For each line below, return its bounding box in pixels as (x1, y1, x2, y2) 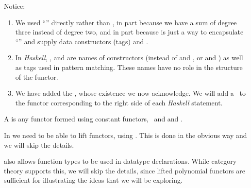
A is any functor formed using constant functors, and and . (4, 114, 183, 124)
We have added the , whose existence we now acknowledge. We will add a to (15, 88, 246, 98)
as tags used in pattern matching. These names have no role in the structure (15, 62, 243, 72)
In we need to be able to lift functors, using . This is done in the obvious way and (4, 130, 247, 140)
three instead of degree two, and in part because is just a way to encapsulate (15, 27, 244, 37)
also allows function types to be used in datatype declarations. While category (4, 156, 237, 166)
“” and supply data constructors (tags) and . (15, 36, 148, 46)
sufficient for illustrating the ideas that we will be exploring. (4, 175, 183, 185)
